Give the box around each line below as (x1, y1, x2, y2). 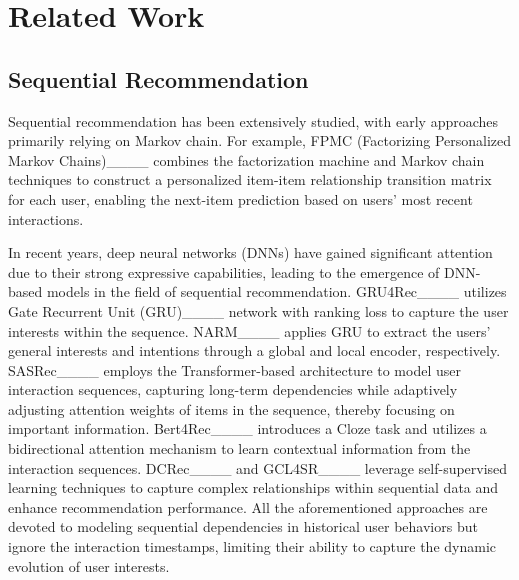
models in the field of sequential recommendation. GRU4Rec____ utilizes (46, 281, 507, 302)
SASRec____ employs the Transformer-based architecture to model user (8, 359, 461, 380)
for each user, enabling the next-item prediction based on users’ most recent (8, 188, 473, 209)
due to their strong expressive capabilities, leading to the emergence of (8, 261, 440, 282)
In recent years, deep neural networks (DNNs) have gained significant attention (8, 242, 493, 263)
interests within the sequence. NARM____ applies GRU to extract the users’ (8, 320, 491, 341)
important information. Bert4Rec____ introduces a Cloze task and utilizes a (8, 418, 487, 439)
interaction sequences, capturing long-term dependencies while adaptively (8, 379, 458, 400)
